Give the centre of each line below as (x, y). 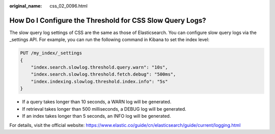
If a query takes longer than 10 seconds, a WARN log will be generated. (97, 102)
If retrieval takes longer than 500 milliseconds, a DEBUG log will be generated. (104, 109)
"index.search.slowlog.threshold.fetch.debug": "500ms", (103, 74)
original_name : (26, 6)
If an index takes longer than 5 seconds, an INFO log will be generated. (97, 116)
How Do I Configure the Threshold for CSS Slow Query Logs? (108, 20)
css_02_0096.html (68, 6)
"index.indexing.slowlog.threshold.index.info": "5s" (99, 81)
